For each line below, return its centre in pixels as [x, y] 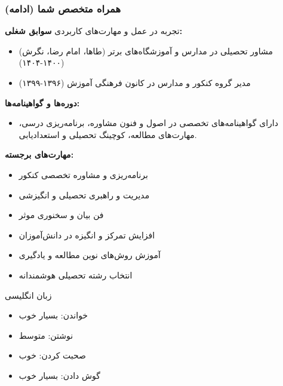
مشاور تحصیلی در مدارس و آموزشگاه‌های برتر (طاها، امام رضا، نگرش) [146, 50]
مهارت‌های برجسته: [39, 154]
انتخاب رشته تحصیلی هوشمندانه [76, 275]
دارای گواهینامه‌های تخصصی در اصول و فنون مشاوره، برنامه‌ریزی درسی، [148, 123]
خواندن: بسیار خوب [53, 315]
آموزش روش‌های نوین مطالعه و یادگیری [90, 255]
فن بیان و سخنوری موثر [61, 215]
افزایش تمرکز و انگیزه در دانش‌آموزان [87, 235]
